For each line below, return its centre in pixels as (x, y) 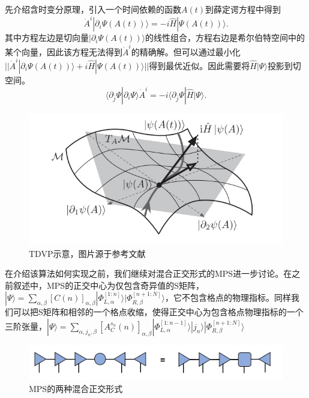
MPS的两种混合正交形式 (76, 388)
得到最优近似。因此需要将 (199, 65)
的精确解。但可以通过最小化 (186, 51)
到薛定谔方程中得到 (243, 9)
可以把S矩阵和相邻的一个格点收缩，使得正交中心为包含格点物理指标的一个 (158, 312)
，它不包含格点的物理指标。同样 (228, 297)
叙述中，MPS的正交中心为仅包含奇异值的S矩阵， (108, 285)
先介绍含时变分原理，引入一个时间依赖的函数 (93, 9)
